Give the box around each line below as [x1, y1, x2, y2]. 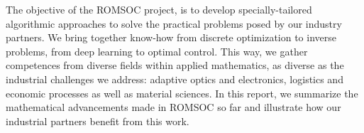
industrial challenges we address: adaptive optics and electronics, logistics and [6, 71, 343, 86]
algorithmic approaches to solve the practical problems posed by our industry [6, 16, 342, 31]
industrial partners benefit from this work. [6, 113, 189, 128]
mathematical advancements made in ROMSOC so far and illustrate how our [6, 100, 341, 115]
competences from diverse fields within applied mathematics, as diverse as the [6, 58, 344, 73]
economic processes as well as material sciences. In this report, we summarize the [6, 85, 358, 100]
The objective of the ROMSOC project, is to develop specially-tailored [6, 2, 312, 16]
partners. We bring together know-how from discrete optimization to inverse [6, 30, 337, 45]
